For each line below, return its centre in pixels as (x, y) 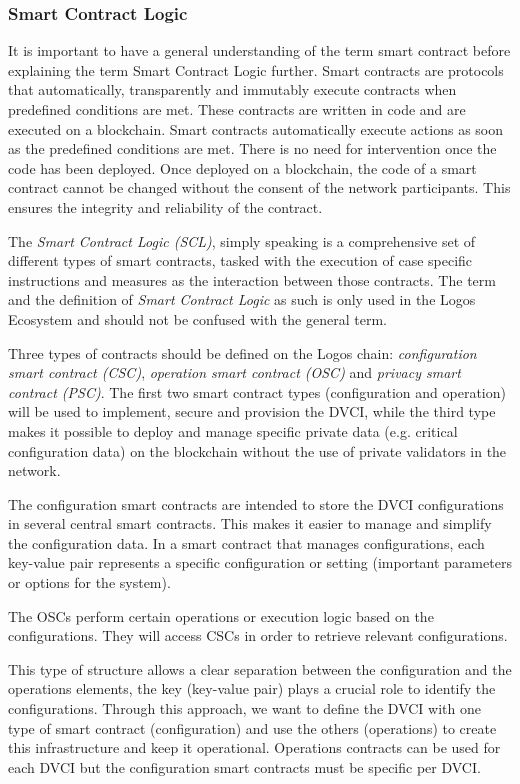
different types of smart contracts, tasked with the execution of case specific (240, 260)
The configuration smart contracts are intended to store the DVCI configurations (256, 503)
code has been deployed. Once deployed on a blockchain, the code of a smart (242, 167)
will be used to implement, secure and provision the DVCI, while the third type (252, 411)
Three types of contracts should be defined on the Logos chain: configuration (242, 352)
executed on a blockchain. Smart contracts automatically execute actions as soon (256, 128)
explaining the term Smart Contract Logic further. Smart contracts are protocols (256, 69)
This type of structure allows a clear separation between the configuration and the (260, 668)
